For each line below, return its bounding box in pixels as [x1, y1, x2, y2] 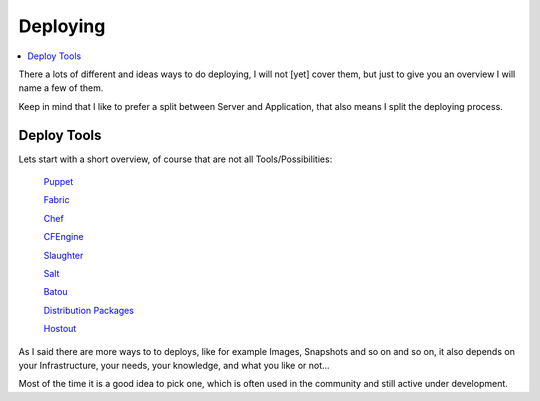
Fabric [43, 194, 70, 206]
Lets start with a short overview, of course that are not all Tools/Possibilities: [18, 153, 333, 165]
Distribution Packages [43, 304, 135, 316]
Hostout [43, 323, 77, 335]
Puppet [43, 176, 74, 188]
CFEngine [43, 231, 84, 243]
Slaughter [43, 249, 84, 261]
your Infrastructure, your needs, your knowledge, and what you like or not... [18, 359, 330, 371]
